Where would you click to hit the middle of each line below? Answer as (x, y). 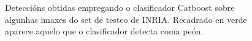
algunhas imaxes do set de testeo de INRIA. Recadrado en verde (126, 19)
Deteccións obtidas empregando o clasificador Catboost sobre (120, 7)
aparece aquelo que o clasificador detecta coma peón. (104, 31)
